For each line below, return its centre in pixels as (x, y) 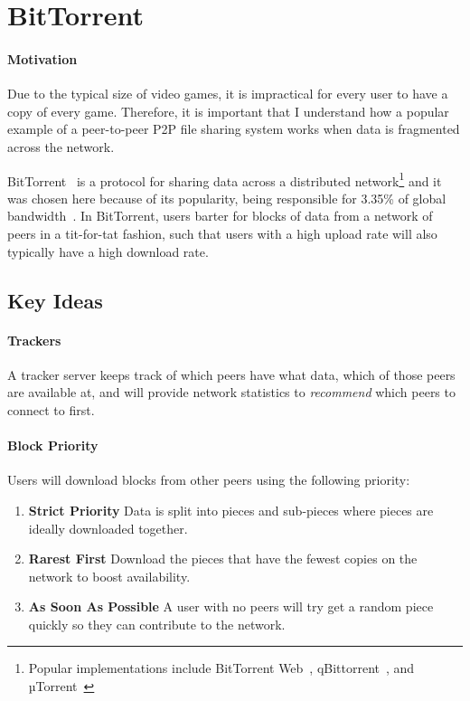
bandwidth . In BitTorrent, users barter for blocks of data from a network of (220, 216)
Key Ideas (55, 300)
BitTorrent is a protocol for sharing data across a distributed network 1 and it (225, 179)
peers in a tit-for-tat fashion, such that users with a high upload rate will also (222, 233)
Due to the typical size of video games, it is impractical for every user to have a (228, 94)
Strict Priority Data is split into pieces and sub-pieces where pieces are (231, 510)
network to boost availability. (109, 576)
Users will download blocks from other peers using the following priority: (209, 480)
